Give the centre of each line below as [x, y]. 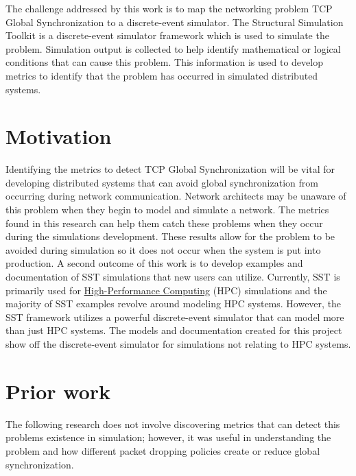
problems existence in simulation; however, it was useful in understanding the [168, 437]
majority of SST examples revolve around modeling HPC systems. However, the [174, 304]
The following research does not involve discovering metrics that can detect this [173, 424]
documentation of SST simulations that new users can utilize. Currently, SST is [173, 277]
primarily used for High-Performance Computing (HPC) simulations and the [166, 290]
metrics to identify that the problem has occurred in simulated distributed [162, 75]
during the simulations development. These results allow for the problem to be [170, 236]
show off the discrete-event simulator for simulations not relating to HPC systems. [178, 344]
